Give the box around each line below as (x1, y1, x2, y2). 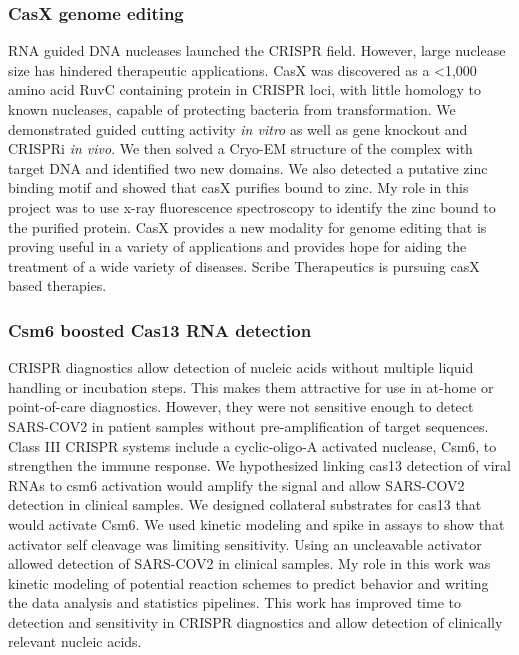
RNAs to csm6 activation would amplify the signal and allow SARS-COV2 (8, 474, 465, 495)
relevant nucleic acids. (8, 631, 142, 652)
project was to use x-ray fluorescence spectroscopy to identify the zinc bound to (8, 196, 496, 217)
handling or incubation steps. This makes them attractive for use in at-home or (8, 376, 494, 397)
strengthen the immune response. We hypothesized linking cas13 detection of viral (8, 455, 511, 476)
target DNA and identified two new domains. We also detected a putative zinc (8, 157, 488, 178)
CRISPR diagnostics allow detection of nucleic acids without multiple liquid (8, 357, 474, 378)
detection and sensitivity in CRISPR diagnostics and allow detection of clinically (8, 611, 503, 632)
